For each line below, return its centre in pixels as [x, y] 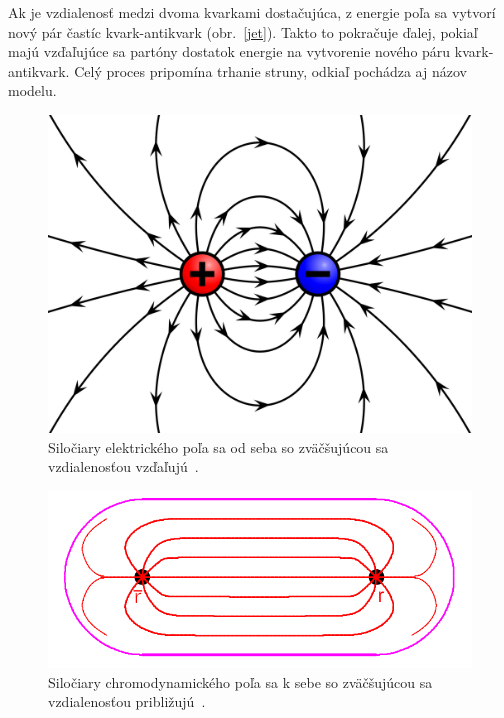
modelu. [32, 90]
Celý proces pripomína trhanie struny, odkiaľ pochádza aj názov [270, 70]
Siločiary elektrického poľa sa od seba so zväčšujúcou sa [218, 446]
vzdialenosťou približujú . [127, 701]
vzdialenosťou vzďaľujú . [123, 466]
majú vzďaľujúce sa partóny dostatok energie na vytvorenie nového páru [229, 51]
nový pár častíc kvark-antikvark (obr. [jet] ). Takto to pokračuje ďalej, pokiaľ [243, 31]
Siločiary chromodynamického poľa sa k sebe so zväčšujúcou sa [240, 681]
